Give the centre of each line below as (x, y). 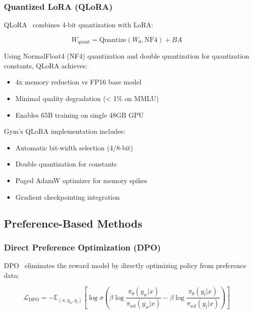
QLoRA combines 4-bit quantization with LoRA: (79, 25)
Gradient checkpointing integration (68, 197)
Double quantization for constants (66, 164)
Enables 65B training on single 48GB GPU (79, 115)
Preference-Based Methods (73, 223)
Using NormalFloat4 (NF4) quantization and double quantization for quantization (127, 56)
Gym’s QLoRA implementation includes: (65, 131)
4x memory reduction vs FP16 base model (78, 82)
